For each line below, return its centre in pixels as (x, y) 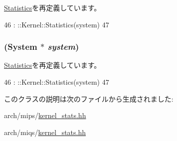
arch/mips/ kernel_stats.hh (45, 115)
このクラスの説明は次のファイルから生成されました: (89, 98)
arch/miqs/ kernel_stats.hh (45, 132)
